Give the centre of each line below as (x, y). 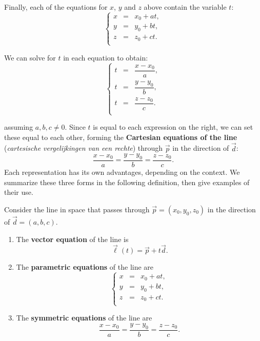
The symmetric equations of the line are (84, 318)
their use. (19, 192)
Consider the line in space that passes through (77, 209)
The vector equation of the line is (72, 239)
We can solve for (30, 57)
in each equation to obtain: (106, 57)
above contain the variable (185, 7)
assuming (19, 127)
